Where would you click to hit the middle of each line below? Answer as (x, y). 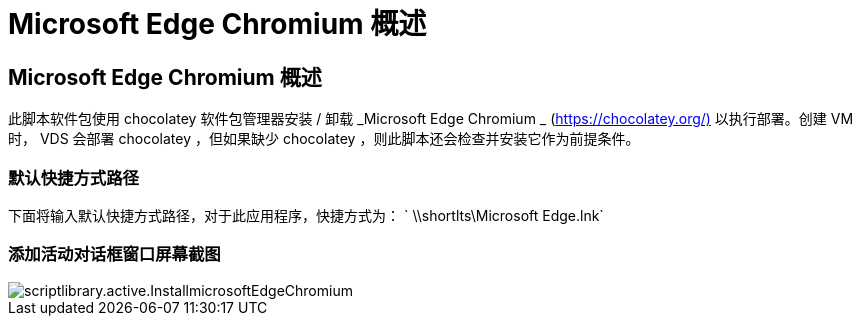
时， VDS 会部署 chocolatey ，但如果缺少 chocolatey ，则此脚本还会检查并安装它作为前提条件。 (324, 139)
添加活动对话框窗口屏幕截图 (114, 254)
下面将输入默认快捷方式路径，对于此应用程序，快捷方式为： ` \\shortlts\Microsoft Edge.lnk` (306, 215)
